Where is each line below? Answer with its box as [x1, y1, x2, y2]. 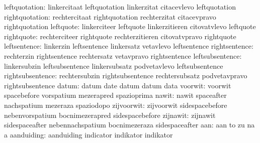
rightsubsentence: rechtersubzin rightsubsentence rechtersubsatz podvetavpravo [4, 70, 247, 81]
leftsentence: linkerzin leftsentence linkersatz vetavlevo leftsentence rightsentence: [4, 41, 253, 51]
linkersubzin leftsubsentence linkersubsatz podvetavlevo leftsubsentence [4, 60, 223, 71]
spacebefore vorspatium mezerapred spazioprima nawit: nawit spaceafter [4, 90, 227, 100]
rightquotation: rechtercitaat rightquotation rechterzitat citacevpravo [4, 11, 216, 22]
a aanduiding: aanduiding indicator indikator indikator [4, 129, 173, 139]
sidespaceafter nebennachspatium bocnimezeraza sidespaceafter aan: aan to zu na [4, 119, 255, 130]
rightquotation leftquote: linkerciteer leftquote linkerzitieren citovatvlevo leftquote [4, 21, 256, 32]
